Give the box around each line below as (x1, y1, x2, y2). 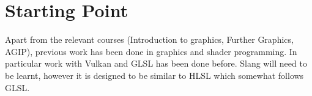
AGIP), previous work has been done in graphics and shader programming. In (5, 45, 297, 57)
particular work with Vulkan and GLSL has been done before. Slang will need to (5, 57, 307, 70)
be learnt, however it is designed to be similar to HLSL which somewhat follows (5, 68, 304, 81)
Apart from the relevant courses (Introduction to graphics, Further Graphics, (5, 33, 294, 46)
